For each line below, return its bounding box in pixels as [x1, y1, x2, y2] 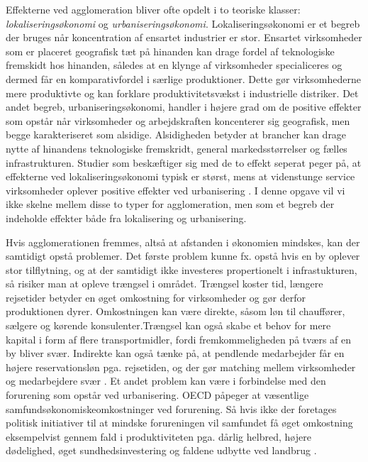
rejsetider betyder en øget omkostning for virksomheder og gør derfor [6, 290, 306, 304]
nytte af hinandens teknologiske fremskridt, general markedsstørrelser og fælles [6, 141, 347, 155]
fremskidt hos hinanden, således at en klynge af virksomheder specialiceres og [6, 57, 342, 72]
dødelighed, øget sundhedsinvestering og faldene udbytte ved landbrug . [6, 443, 317, 458]
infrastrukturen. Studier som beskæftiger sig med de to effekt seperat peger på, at [6, 155, 362, 170]
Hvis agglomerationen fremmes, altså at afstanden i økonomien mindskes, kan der [6, 234, 360, 249]
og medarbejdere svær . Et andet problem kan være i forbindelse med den [6, 373, 326, 388]
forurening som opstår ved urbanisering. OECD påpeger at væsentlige [6, 387, 309, 402]
